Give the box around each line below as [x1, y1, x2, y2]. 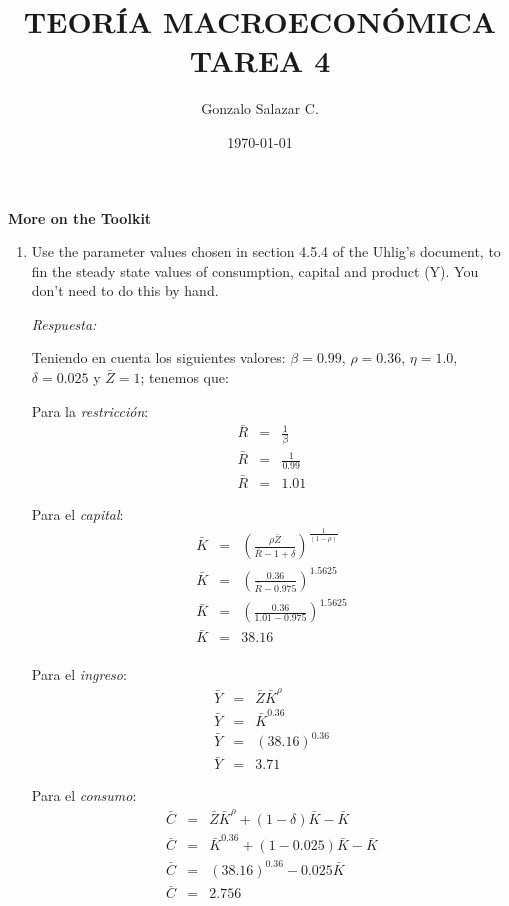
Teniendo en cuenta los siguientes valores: [31, 347, 286, 368]
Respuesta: [31, 313, 97, 334]
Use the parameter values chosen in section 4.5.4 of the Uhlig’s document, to [31, 241, 501, 262]
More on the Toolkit [8, 207, 152, 228]
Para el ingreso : [31, 664, 127, 685]
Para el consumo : [31, 785, 137, 806]
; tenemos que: [140, 367, 229, 388]
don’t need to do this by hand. [31, 280, 219, 301]
